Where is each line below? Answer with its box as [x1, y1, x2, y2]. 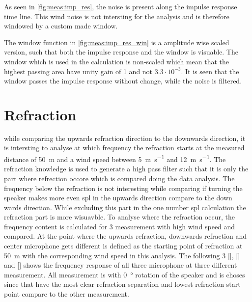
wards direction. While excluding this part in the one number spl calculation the [4, 202, 246, 212]
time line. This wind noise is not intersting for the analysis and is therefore [4, 11, 229, 21]
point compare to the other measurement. [4, 289, 129, 299]
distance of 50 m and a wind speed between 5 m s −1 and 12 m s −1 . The [4, 153, 226, 164]
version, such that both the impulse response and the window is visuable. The [4, 47, 239, 57]
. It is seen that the [181, 66, 239, 76]
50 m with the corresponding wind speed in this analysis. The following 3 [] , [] [4, 250, 240, 260]
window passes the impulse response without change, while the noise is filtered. [4, 76, 242, 86]
